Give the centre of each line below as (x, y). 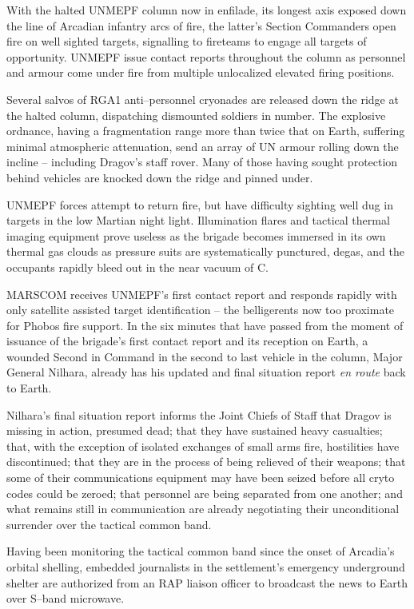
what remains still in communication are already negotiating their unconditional (203, 509)
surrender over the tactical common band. (109, 524)
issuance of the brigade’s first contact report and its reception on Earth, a (187, 341)
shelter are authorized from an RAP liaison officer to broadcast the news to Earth (207, 582)
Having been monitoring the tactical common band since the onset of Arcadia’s (201, 551)
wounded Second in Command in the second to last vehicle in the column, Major (205, 356)
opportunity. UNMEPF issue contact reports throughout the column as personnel (206, 56)
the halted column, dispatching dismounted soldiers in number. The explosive (196, 115)
